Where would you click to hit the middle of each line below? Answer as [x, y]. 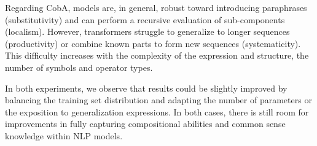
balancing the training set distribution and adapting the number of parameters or [158, 100]
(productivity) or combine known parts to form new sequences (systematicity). [153, 43]
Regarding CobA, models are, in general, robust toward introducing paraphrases [156, 7]
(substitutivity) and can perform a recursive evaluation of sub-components [145, 19]
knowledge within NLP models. [64, 135]
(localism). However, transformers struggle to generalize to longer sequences [147, 31]
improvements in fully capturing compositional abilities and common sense [145, 124]
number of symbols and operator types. [79, 67]
